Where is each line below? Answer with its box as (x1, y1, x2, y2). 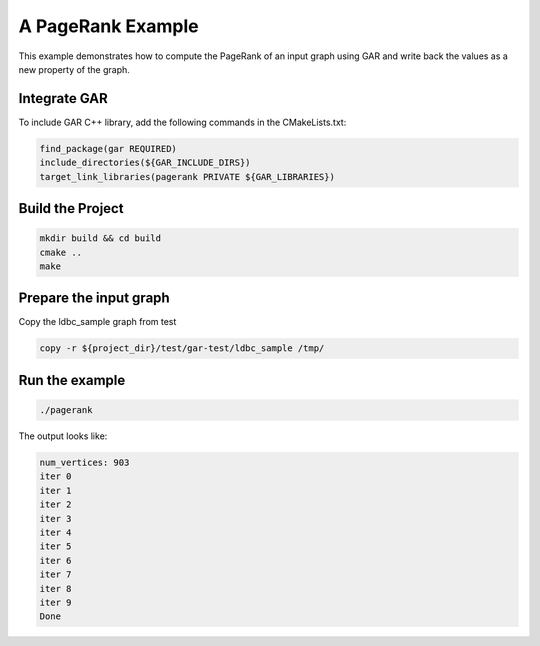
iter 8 (39, 583, 72, 594)
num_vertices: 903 (39, 457, 130, 469)
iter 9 (39, 596, 72, 608)
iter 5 (39, 541, 72, 552)
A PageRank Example (18, 15, 199, 37)
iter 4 (39, 526, 72, 538)
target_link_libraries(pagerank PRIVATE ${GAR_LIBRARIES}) (39, 171, 335, 182)
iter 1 (39, 485, 72, 496)
